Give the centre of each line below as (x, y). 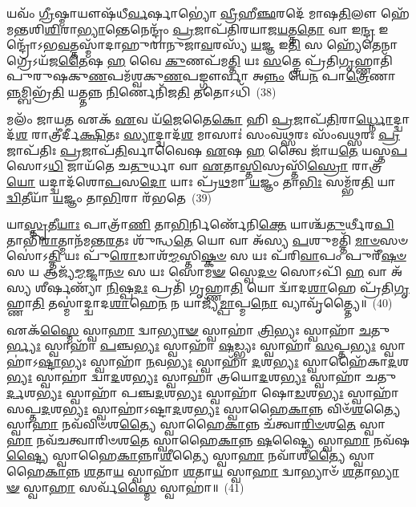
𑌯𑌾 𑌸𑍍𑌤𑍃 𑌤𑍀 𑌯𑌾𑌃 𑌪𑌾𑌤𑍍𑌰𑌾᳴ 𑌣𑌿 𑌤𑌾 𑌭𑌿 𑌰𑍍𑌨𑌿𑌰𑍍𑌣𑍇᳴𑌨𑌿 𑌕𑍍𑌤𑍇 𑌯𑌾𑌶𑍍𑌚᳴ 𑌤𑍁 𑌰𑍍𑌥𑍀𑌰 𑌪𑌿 (200, 224)
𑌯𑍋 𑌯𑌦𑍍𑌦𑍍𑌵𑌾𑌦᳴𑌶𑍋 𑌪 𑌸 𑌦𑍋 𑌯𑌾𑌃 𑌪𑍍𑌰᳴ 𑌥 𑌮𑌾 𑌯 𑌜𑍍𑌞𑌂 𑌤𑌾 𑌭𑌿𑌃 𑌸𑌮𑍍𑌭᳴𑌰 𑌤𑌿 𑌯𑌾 (201, 181)
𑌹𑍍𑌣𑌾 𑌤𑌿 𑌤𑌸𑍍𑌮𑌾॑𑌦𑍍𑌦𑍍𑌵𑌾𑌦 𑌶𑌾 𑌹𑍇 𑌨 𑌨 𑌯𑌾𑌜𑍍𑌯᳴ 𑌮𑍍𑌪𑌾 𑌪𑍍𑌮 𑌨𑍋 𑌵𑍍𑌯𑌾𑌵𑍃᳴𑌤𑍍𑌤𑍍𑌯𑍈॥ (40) (200, 303)
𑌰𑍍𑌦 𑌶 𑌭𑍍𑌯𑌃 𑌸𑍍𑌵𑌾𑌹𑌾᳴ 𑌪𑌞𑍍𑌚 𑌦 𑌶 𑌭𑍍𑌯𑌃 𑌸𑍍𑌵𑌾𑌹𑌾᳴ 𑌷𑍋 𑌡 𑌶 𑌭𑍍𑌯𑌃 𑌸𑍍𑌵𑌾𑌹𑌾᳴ (203, 393)
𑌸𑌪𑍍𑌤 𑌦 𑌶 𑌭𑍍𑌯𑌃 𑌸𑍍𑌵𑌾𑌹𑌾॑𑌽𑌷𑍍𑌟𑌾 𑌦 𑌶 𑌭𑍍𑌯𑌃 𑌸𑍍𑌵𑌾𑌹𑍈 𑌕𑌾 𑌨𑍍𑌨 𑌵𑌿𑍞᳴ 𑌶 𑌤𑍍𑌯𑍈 (204, 408)
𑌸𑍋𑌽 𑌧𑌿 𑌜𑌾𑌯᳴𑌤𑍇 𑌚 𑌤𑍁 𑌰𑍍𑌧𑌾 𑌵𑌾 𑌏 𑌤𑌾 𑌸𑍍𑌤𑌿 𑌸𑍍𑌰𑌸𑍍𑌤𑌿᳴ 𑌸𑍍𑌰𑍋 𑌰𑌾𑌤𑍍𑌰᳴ (194, 166)
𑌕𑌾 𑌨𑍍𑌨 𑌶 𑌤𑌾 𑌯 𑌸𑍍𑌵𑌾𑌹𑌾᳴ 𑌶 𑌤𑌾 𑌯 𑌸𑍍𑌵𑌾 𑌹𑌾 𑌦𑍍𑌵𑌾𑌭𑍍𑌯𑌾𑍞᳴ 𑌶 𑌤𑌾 (208, 471)
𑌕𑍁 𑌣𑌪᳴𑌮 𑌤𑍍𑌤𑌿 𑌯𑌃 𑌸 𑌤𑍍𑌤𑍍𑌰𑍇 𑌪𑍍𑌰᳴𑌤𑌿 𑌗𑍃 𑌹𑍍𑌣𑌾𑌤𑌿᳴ (279, 60)
